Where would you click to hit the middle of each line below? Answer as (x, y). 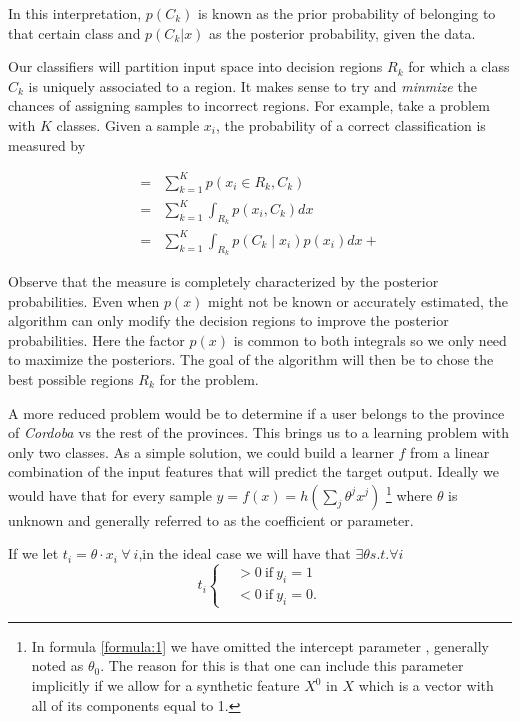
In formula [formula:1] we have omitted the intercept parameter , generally (260, 645)
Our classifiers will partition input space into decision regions (195, 66)
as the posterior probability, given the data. (342, 32)
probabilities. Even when (84, 300)
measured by (47, 144)
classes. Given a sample (128, 124)
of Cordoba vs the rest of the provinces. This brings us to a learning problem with (258, 432)
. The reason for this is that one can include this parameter (282, 665)
